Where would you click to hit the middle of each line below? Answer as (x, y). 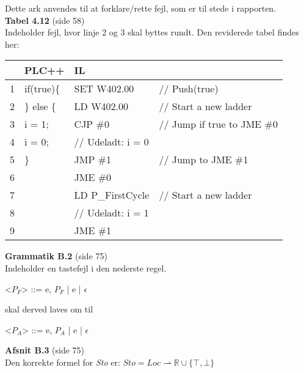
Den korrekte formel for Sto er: (63, 362)
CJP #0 (92, 124)
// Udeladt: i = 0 (111, 142)
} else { (40, 106)
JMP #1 (93, 160)
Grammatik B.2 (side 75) (56, 256)
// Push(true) (189, 89)
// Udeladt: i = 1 (111, 213)
